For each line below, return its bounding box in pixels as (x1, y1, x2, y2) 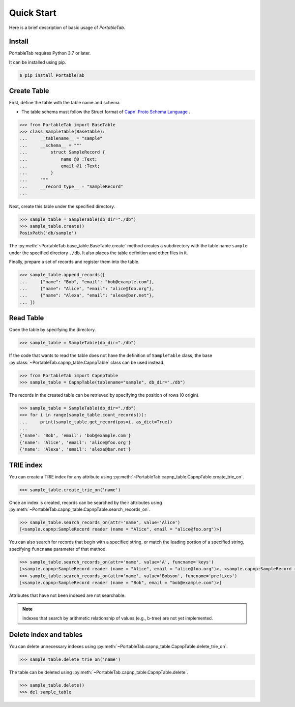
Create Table (9, 87, 49, 95)
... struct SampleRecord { (19, 149, 105, 155)
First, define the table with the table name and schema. (9, 100, 121, 106)
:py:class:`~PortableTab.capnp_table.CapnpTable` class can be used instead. (9, 359, 165, 365)
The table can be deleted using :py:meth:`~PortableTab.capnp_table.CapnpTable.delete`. (9, 669, 188, 675)
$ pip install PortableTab (19, 72, 85, 78)
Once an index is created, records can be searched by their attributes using (9, 500, 162, 505)
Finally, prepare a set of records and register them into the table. (9, 259, 140, 265)
